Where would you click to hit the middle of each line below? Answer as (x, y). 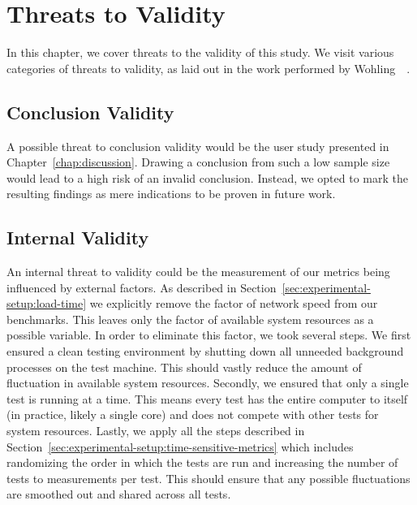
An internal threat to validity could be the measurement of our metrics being (198, 272)
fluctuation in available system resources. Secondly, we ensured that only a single (208, 383)
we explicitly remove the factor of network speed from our (234, 303)
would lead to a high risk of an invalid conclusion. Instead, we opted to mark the (207, 177)
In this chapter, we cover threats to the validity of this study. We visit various (200, 52)
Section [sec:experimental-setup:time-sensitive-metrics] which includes (180, 446)
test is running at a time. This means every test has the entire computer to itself (207, 398)
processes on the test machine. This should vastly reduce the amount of (184, 367)
